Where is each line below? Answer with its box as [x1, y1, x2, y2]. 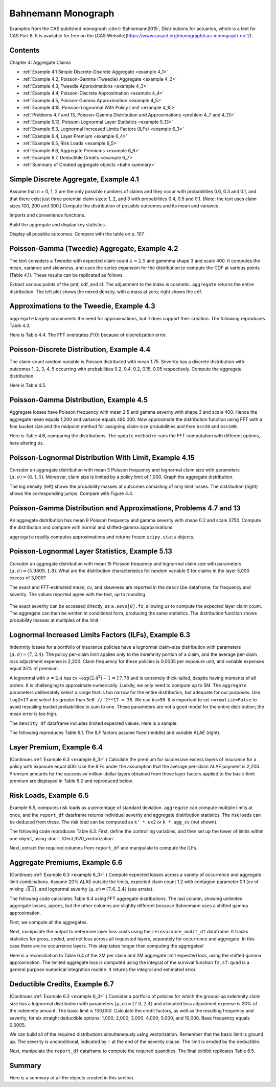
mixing [9, 886, 24, 892]
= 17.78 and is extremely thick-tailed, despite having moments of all [111, 675, 256, 681]
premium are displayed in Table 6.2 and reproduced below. [9, 778, 133, 784]
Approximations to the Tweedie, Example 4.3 [9, 302, 155, 311]
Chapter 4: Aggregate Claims [9, 59, 71, 65]
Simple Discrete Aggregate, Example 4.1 [9, 175, 139, 184]
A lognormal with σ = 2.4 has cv [9, 675, 78, 681]
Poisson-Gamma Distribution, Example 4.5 [9, 396, 148, 405]
